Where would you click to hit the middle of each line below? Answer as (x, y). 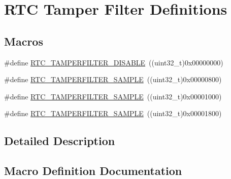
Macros (24, 41)
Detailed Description (60, 141)
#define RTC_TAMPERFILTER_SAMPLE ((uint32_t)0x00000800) (113, 79)
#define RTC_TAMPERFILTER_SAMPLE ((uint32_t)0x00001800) (113, 113)
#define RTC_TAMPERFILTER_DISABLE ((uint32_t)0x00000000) (114, 62)
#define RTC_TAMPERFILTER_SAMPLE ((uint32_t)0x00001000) (113, 96)
